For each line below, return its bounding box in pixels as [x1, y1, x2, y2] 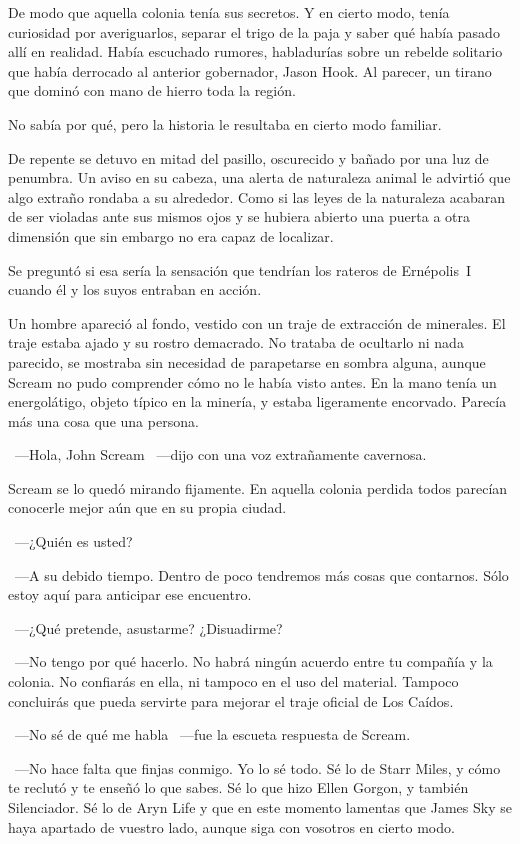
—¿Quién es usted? [14, 531, 133, 552]
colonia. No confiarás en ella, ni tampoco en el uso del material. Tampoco [8, 671, 459, 692]
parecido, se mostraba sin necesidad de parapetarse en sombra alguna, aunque [8, 351, 486, 372]
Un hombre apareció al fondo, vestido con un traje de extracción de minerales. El [8, 312, 506, 333]
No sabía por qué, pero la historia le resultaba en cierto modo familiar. [8, 113, 442, 134]
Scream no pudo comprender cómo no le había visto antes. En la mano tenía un [8, 371, 497, 392]
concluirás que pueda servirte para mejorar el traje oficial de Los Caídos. [8, 690, 454, 711]
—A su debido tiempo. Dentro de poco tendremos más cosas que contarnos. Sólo [14, 564, 509, 585]
